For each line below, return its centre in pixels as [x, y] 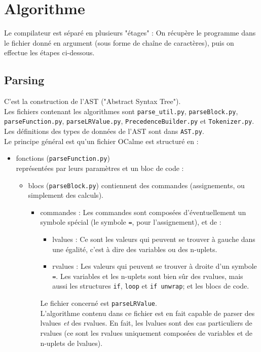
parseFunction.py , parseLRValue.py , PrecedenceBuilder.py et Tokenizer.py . [129, 121]
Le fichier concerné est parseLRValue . [99, 303]
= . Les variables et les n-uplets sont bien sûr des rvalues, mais [148, 276]
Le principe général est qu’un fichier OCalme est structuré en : [101, 141]
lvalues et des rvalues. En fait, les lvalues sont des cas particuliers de [146, 323]
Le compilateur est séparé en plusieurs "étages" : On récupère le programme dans [130, 33]
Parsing [24, 80]
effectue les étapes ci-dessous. [49, 52]
